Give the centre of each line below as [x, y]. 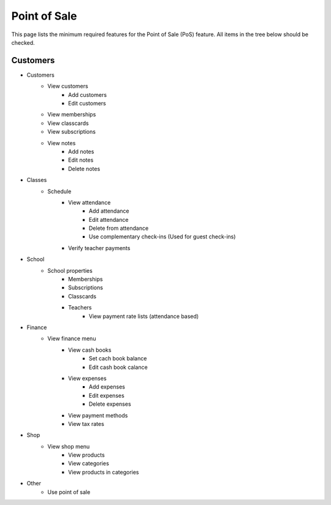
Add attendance [109, 211]
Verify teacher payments [99, 248]
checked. [23, 42]
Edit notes [81, 160]
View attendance [89, 202]
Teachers [80, 308]
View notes [62, 143]
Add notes [81, 151]
